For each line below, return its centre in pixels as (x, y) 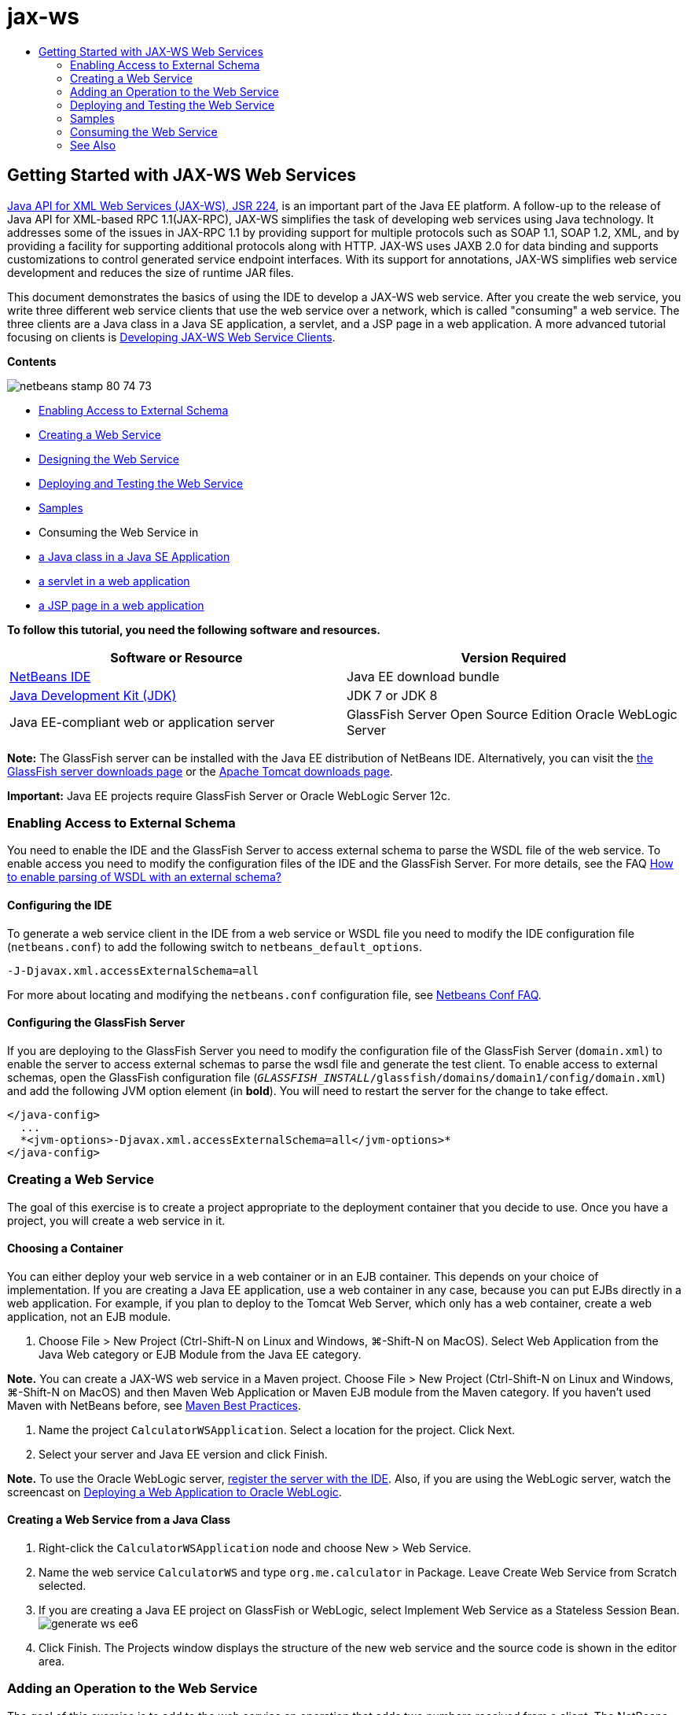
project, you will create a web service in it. (116, 1220)
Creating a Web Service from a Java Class (119, 1520)
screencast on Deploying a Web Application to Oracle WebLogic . (175, 1492)
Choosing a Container (65, 1248)
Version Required (514, 657)
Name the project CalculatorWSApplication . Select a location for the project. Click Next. (277, 1429)
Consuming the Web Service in (119, 532)
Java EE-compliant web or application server (142, 722)
